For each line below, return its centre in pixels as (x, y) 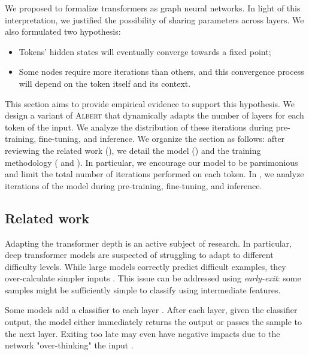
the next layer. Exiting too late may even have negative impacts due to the (143, 333)
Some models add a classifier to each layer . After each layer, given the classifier (151, 310)
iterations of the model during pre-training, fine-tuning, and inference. (134, 185)
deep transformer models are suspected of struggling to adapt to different (139, 255)
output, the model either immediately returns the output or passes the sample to (153, 322)
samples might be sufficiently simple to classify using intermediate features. (143, 289)
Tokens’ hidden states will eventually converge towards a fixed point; (145, 51)
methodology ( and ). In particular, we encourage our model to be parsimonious (152, 162)
